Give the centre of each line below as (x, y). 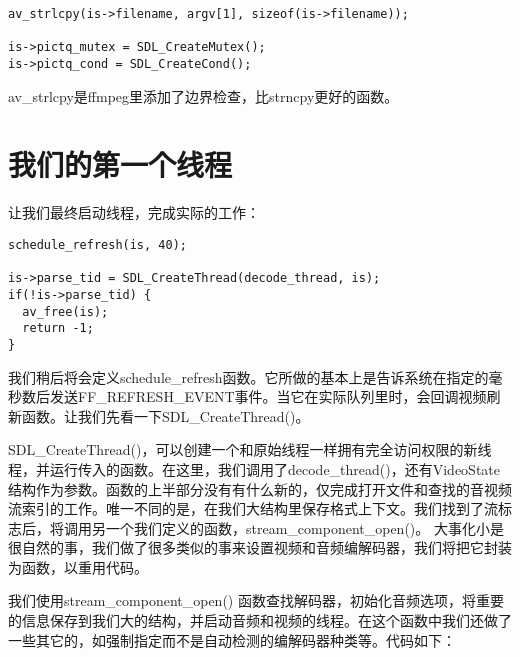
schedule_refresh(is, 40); (97, 244)
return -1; (58, 328)
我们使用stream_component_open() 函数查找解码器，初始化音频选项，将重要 (256, 600)
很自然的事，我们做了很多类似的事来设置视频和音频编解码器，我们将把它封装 (260, 547)
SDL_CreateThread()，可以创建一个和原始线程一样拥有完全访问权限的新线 (250, 449)
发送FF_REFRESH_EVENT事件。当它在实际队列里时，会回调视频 (268, 396)
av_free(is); (65, 311)
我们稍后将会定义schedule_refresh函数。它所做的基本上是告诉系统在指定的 (248, 376)
